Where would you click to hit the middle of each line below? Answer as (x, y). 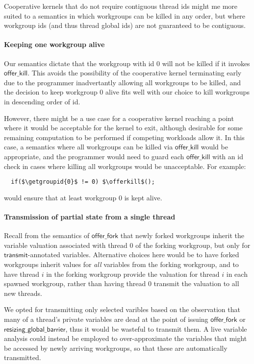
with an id (228, 156)
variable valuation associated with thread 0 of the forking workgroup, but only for (127, 245)
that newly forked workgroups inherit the (182, 235)
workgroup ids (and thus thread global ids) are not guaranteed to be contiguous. (125, 25)
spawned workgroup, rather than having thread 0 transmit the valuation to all (122, 283)
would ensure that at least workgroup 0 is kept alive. (83, 197)
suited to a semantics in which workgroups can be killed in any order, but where (125, 15)
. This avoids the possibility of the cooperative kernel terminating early (135, 73)
